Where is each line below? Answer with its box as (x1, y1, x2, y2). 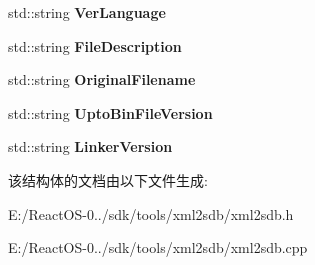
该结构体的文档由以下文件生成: (8, 169, 208, 190)
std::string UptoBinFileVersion (8, 102, 213, 123)
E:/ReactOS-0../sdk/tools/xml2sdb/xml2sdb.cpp (8, 237, 308, 258)
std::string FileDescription (8, 35, 182, 56)
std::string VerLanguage (8, 2, 166, 22)
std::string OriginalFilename (8, 69, 196, 90)
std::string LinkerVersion (8, 136, 173, 157)
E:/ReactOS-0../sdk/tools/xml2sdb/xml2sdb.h (8, 203, 294, 224)
